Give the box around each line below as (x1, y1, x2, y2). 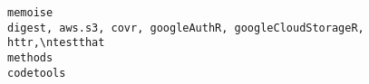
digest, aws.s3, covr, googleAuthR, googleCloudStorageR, (7, 21, 364, 34)
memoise (7, 6, 53, 19)
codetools (7, 66, 66, 79)
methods (7, 51, 53, 64)
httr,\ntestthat (7, 36, 105, 50)
